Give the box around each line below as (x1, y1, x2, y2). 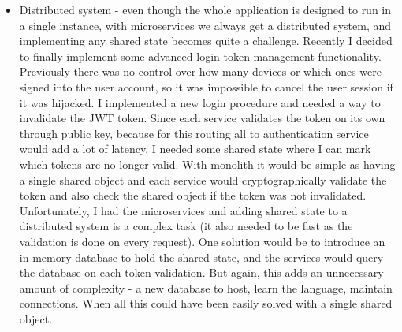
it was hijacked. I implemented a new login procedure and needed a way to (19, 94, 381, 110)
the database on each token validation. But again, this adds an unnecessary (19, 264, 384, 281)
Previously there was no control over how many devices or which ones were (19, 63, 382, 80)
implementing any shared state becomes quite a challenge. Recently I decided (19, 32, 393, 49)
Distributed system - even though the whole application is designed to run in (19, 2, 392, 17)
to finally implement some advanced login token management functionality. (19, 47, 382, 64)
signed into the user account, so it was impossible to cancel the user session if (19, 78, 393, 95)
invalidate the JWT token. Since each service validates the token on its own (19, 110, 385, 126)
